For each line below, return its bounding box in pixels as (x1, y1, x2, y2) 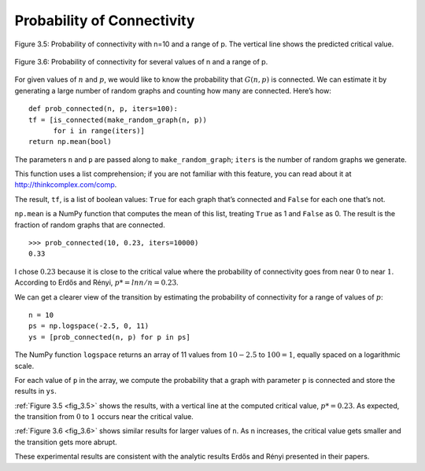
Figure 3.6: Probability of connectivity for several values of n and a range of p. (14, 57, 268, 66)
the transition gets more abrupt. (14, 437, 117, 447)
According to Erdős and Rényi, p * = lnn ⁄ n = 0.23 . (14, 278, 179, 287)
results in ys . (14, 386, 57, 396)
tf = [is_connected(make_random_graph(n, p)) (28, 115, 208, 124)
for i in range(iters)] (53, 126, 146, 135)
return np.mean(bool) (28, 138, 112, 146)
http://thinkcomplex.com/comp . (14, 180, 117, 190)
